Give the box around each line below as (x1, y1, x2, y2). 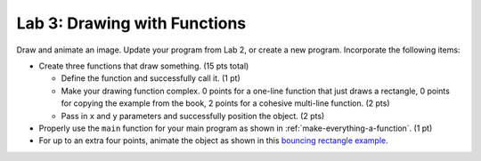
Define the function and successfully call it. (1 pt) (61, 73, 240, 84)
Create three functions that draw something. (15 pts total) (38, 60, 249, 71)
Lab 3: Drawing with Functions (16, 13, 247, 33)
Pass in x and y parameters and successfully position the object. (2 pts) (61, 110, 325, 121)
